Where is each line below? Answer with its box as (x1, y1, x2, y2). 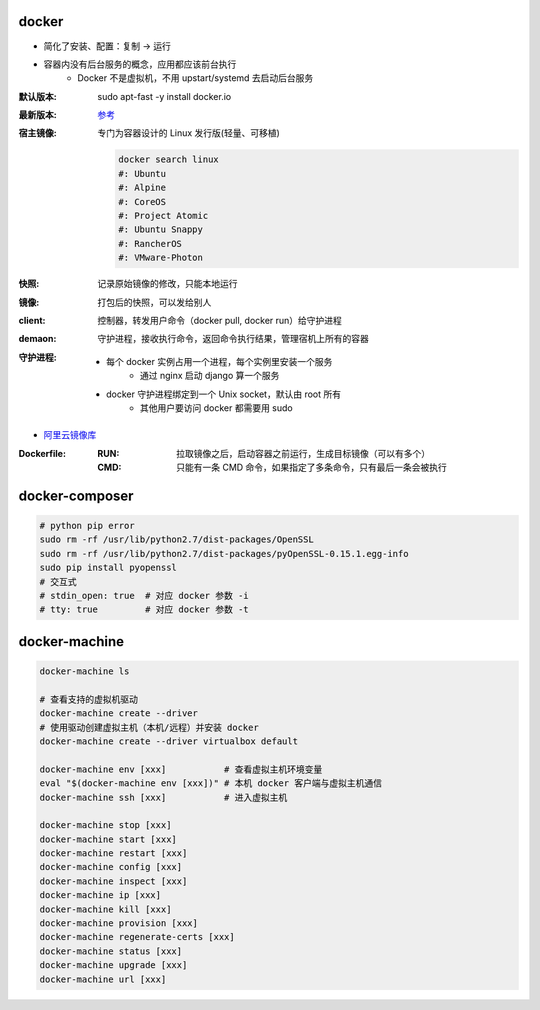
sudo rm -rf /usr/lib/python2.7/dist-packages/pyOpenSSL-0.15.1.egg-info (39, 548, 409, 559)
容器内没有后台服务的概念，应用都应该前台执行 (43, 58, 237, 70)
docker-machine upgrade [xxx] (39, 960, 188, 971)
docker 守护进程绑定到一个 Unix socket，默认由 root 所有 (106, 388, 342, 400)
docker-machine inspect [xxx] (39, 875, 188, 887)
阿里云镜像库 (43, 429, 97, 441)
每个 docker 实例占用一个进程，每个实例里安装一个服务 (106, 355, 333, 367)
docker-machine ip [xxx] (39, 890, 162, 901)
